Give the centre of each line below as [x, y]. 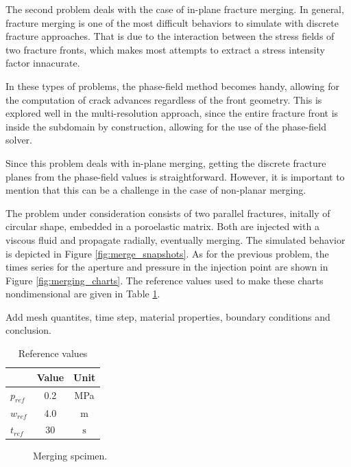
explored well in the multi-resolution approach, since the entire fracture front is [172, 113]
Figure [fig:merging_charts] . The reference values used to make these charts [165, 280]
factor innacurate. [43, 63]
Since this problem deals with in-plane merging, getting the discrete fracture [166, 162]
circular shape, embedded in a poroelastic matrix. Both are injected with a [162, 226]
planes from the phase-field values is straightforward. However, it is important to [175, 176]
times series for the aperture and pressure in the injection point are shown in [167, 267]
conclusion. [28, 330]
